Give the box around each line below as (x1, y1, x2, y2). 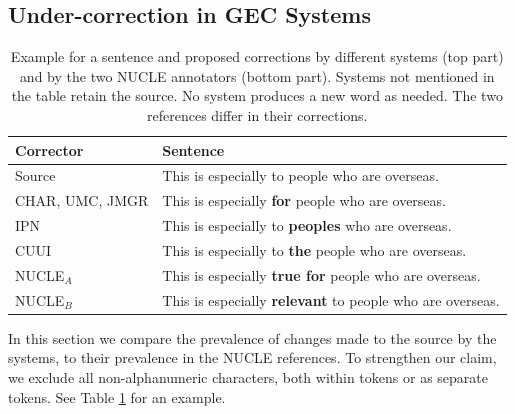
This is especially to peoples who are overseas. (162, 215, 452, 236)
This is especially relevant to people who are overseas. (162, 289, 500, 310)
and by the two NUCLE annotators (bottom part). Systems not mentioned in (19, 65, 495, 86)
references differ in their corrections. (147, 104, 368, 125)
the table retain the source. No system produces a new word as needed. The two (11, 85, 503, 106)
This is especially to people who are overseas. (162, 165, 439, 186)
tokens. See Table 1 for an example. (8, 386, 226, 407)
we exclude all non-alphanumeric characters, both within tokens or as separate (8, 366, 488, 387)
